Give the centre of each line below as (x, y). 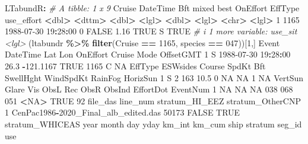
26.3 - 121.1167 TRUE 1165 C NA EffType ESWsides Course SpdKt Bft (135, 65)
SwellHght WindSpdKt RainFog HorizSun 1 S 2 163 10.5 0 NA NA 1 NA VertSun (154, 77)
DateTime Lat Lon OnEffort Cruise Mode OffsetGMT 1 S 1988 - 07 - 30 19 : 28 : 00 (148, 54)
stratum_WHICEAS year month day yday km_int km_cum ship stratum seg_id (153, 124)
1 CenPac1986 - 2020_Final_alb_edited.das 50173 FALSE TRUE (123, 112)
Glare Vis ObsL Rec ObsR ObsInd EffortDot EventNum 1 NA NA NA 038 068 (149, 89)
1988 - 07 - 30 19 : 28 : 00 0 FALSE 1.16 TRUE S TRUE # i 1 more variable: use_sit (151, 31)
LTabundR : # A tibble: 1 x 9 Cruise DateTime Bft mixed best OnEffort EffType (152, 8)
